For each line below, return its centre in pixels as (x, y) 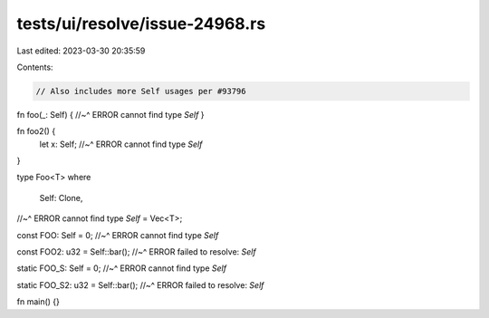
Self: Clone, (61, 198)
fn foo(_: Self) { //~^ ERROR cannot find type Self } (110, 114)
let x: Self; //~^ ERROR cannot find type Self (121, 144)
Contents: (35, 67)
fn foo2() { (36, 131)
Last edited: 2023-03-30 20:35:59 (81, 51)
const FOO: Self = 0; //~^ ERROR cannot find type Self (118, 235)
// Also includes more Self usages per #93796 (141, 91)
